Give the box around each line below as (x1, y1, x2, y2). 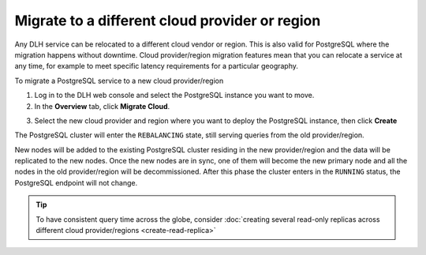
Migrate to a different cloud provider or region (14, 12, 321, 29)
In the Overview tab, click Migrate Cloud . (34, 101, 170, 111)
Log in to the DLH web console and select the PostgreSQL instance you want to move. (34, 91, 315, 100)
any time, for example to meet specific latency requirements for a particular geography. (14, 62, 299, 71)
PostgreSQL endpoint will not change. (14, 178, 138, 187)
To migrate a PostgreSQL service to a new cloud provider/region (14, 76, 224, 85)
